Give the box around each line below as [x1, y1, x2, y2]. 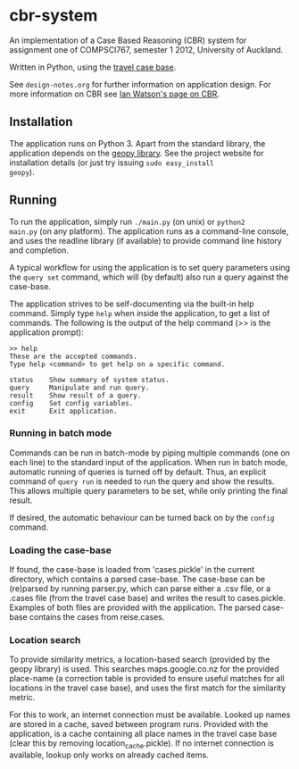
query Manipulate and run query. [9, 383, 150, 392]
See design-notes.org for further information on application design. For [9, 79, 271, 89]
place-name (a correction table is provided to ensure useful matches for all [9, 673, 285, 684]
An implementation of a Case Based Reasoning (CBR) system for [9, 35, 247, 46]
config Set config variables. [9, 398, 134, 407]
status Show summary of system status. [9, 375, 170, 384]
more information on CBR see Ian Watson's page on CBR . [9, 88, 220, 99]
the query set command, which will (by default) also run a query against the [9, 272, 288, 282]
